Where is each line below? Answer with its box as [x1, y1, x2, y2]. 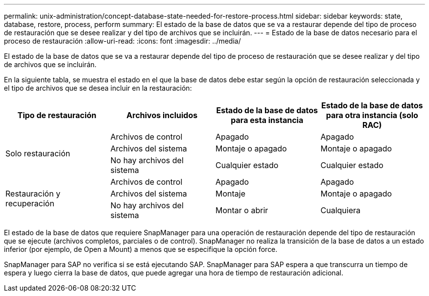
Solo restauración [5, 148, 71, 158]
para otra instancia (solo [326, 110, 418, 120]
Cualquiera [320, 205, 360, 215]
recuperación [5, 198, 54, 208]
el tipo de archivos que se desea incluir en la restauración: [4, 84, 192, 92]
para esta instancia [231, 115, 304, 125]
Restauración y [5, 189, 61, 198]
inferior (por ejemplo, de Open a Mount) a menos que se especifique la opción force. [4, 245, 278, 253]
